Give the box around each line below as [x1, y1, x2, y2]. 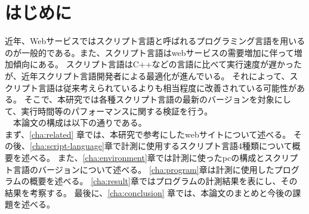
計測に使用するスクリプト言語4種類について [120, 139, 292, 152]
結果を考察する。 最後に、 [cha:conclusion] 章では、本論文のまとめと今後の [5, 186, 293, 199]
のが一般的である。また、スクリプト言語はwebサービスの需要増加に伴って [5, 46, 294, 58]
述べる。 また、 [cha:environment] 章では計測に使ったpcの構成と [21, 151, 265, 164]
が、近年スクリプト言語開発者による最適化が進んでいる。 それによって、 [5, 69, 290, 82]
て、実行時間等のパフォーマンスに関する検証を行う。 [5, 104, 213, 117]
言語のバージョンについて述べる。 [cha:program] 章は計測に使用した [13, 163, 274, 175]
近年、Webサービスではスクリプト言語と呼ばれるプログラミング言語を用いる [5, 35, 305, 47]
